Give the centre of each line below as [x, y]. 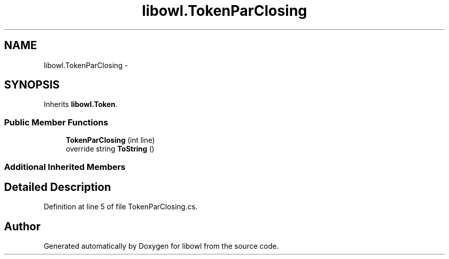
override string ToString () [110, 149]
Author [22, 226]
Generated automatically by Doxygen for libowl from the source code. [161, 246]
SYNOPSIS [32, 85]
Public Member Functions [56, 122]
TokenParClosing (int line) [110, 140]
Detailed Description [58, 187]
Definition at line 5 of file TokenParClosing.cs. [121, 207]
